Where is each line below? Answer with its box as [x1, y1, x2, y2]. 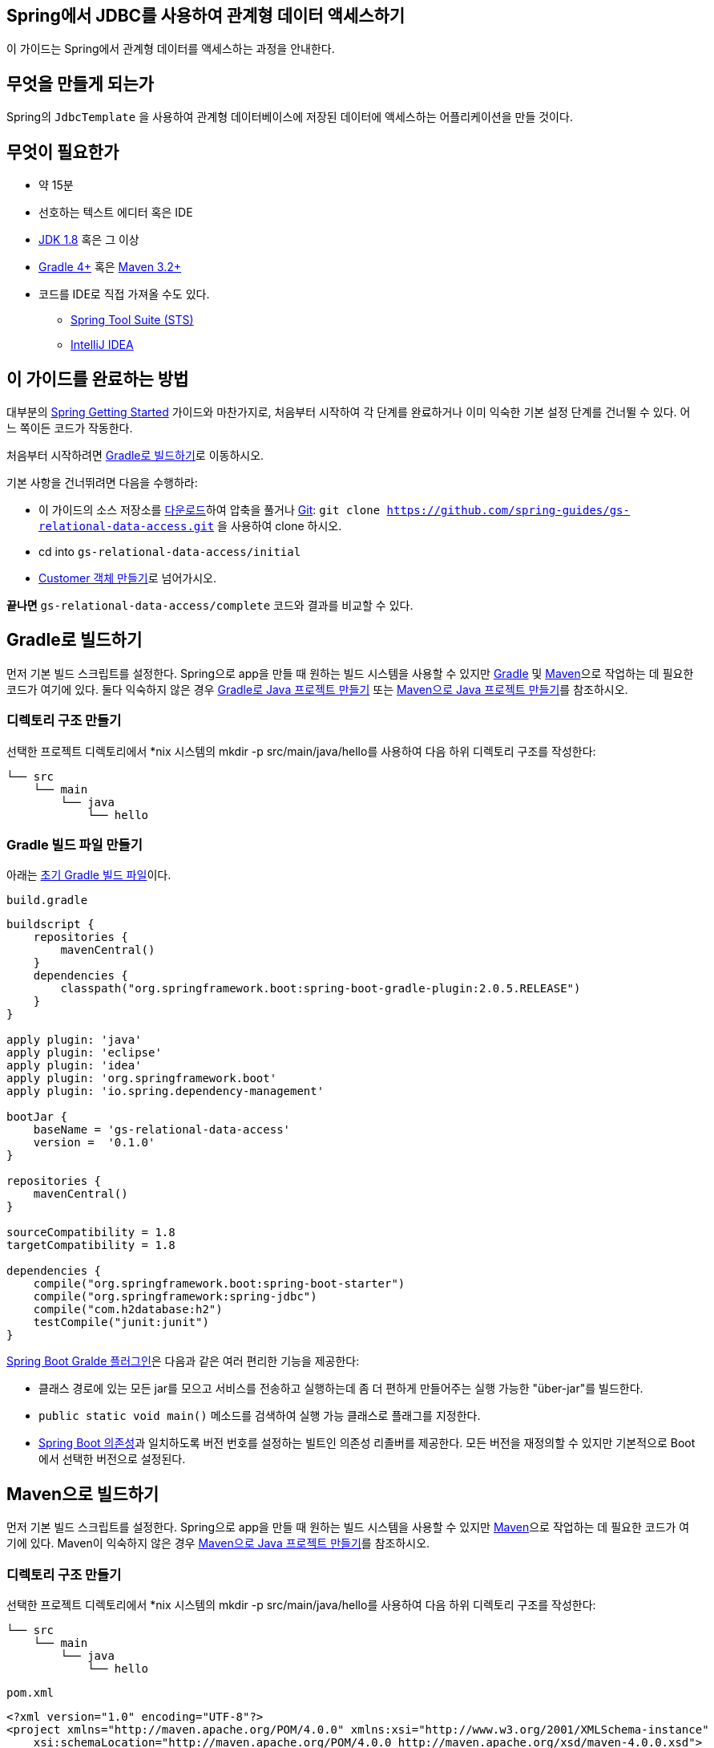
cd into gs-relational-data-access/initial [38, 544, 301, 558]
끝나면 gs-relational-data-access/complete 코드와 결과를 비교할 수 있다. [6, 598, 413, 612]
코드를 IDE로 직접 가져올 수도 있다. [38, 287, 210, 302]
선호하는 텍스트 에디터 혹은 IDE [38, 205, 193, 220]
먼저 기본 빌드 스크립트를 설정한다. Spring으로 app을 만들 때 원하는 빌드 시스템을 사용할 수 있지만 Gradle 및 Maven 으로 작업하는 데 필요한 [6, 666, 694, 680]
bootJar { [6, 1110, 67, 1124]
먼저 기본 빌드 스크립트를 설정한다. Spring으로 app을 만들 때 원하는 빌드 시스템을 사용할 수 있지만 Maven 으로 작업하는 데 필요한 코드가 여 [6, 1520, 690, 1535]
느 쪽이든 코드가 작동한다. [6, 420, 133, 435]
